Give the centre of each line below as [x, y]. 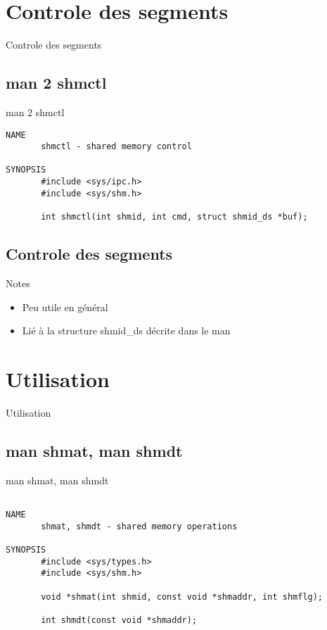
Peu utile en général [65, 307]
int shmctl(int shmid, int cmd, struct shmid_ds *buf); [174, 217]
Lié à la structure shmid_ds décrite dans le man [126, 330]
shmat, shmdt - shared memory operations [139, 526]
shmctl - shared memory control [116, 147]
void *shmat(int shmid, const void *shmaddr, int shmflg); [182, 597]
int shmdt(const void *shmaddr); [119, 620]
